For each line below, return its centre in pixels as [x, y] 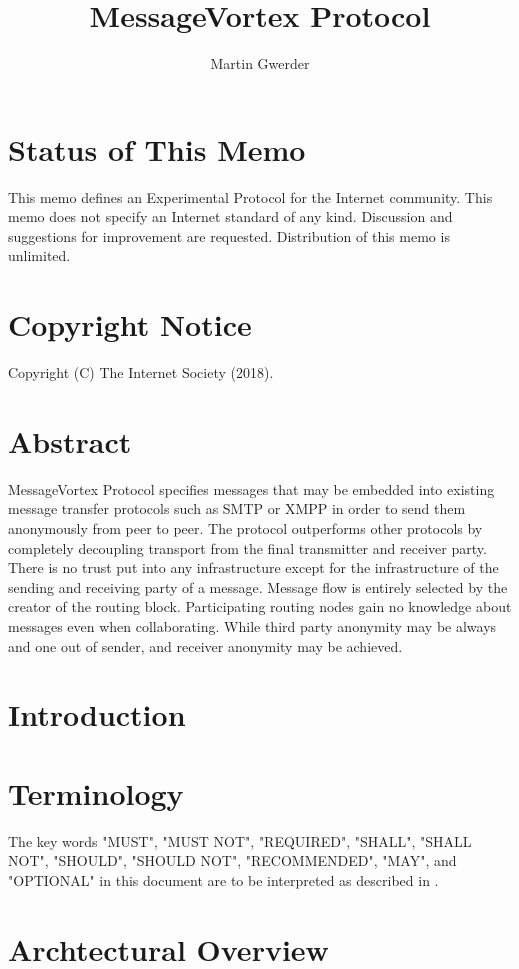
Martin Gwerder [260, 63]
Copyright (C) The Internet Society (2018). [141, 372]
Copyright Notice [130, 324]
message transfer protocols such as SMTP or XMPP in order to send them [237, 508]
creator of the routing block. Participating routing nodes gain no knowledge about [260, 606]
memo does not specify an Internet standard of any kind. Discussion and [230, 216]
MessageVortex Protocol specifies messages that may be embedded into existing [251, 488]
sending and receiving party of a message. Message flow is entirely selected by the [258, 586]
